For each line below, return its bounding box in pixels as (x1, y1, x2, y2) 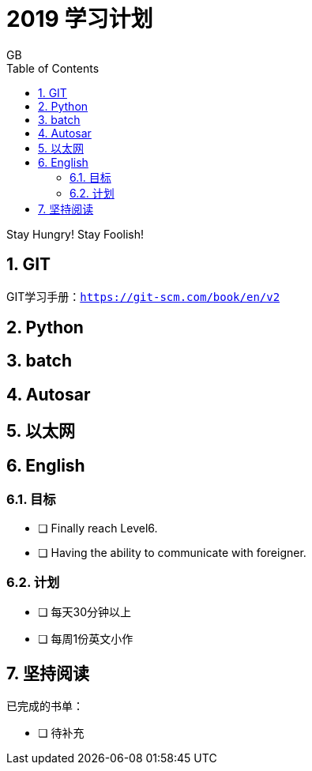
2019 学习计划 (6, 6, 153, 32)
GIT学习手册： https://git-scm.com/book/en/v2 (6, 289, 280, 303)
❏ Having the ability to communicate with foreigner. (38, 545, 306, 559)
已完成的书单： (6, 699, 84, 713)
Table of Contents (6, 61, 100, 75)
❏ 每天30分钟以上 (38, 605, 131, 619)
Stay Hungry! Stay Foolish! (6, 227, 145, 241)
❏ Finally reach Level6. (38, 521, 158, 535)
